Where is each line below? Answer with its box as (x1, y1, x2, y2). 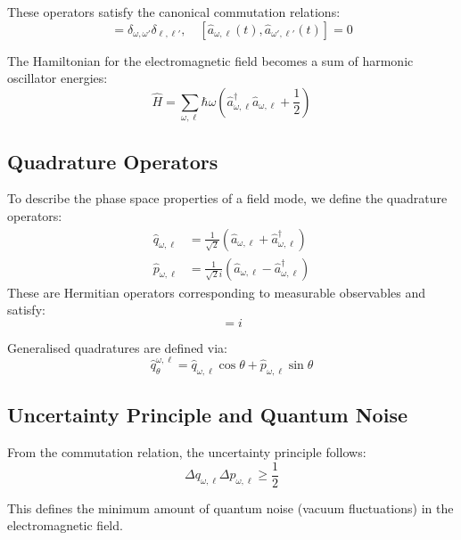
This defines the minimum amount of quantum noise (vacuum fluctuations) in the (7, 498, 454, 517)
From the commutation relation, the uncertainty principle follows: (7, 443, 366, 462)
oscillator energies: (7, 69, 108, 87)
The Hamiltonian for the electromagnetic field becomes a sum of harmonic (7, 51, 414, 70)
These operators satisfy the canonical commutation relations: (7, 3, 341, 20)
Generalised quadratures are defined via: (7, 338, 227, 356)
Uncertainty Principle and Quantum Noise (7, 401, 407, 429)
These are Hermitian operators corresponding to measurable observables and (7, 282, 425, 301)
